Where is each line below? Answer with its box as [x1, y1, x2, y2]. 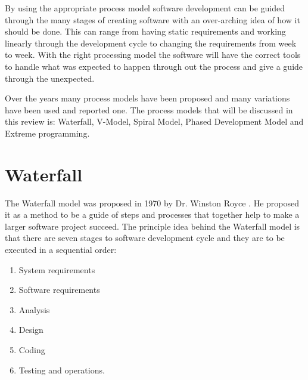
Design [18, 323, 43, 336]
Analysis [18, 303, 50, 316]
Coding [18, 344, 45, 356]
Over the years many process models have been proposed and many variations [5, 92, 290, 104]
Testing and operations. [18, 363, 105, 376]
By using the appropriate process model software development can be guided [5, 2, 285, 14]
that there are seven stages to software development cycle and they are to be [5, 231, 285, 244]
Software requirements [18, 283, 100, 296]
